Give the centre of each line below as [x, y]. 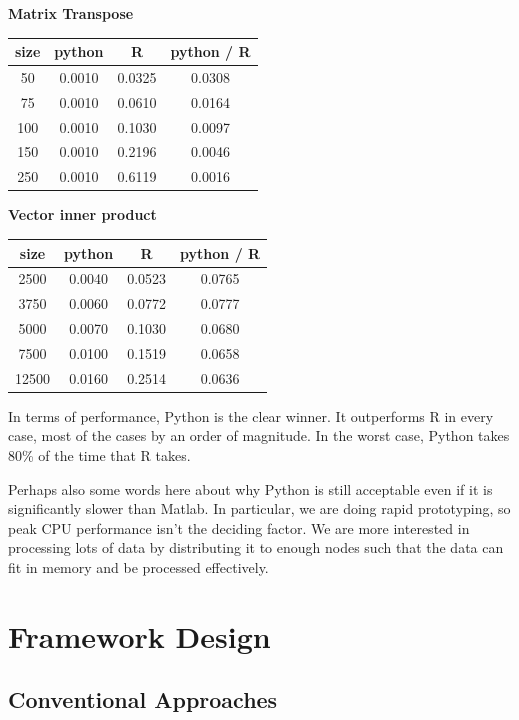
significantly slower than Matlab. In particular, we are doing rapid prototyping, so [259, 508]
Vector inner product [82, 214]
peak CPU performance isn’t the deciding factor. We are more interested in [239, 527]
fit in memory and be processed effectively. [138, 566]
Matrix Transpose [71, 13]
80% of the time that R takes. [99, 455]
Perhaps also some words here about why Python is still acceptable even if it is [250, 488]
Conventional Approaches [143, 699]
